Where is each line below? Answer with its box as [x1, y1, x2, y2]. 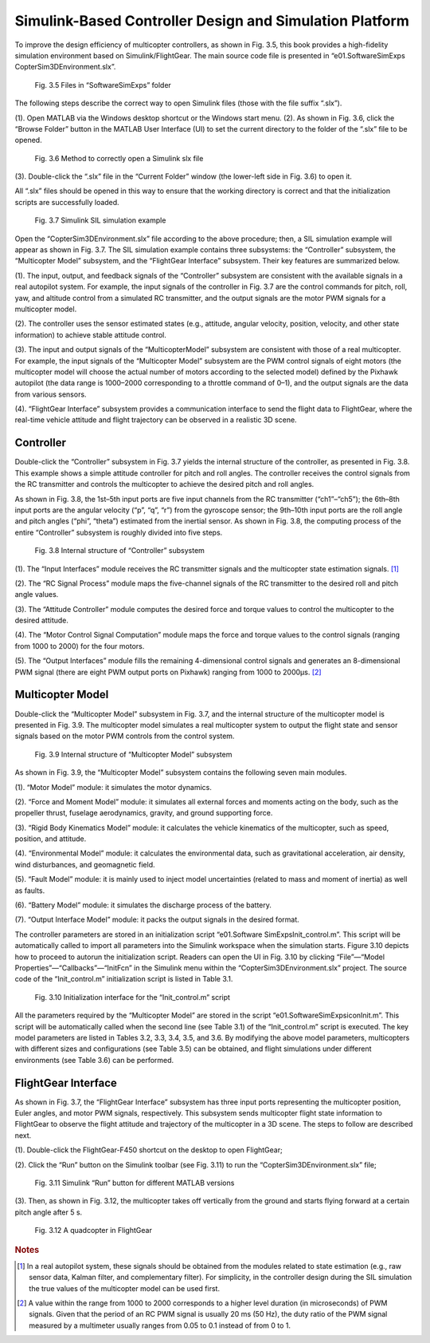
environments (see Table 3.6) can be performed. [14, 1055, 174, 1065]
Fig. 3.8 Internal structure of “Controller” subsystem [34, 546, 205, 555]
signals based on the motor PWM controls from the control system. [14, 731, 235, 741]
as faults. [14, 886, 45, 895]
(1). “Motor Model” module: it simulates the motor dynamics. [14, 782, 213, 792]
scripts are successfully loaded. [14, 197, 119, 207]
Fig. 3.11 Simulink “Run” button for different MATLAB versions [34, 1178, 235, 1187]
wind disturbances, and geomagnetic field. [14, 859, 155, 869]
